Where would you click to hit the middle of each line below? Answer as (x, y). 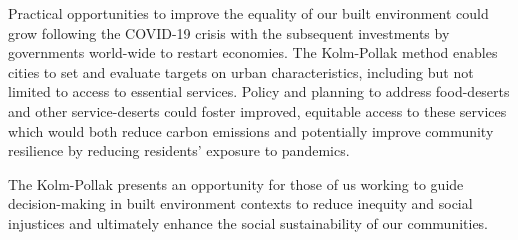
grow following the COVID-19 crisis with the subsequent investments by (229, 32)
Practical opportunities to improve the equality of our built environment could (248, 13)
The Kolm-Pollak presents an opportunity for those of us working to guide (236, 183)
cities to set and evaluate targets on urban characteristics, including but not (241, 71)
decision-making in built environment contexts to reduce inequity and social (240, 203)
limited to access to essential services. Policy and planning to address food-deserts (259, 91)
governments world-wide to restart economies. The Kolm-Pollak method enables (253, 52)
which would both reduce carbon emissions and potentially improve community (251, 130)
